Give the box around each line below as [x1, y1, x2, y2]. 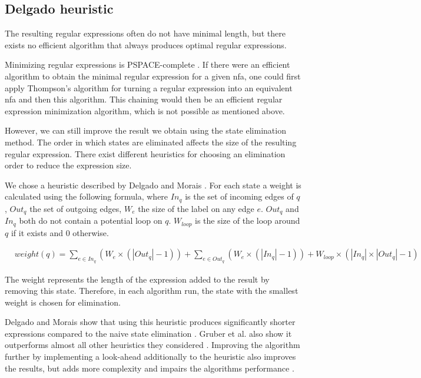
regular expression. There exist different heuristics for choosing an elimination [5, 147, 286, 160]
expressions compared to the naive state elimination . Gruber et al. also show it [5, 327, 292, 339]
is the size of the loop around [195, 214, 300, 227]
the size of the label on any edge [138, 202, 254, 214]
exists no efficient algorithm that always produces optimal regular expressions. [5, 38, 287, 51]
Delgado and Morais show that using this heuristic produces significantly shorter [5, 316, 296, 328]
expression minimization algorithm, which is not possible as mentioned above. [5, 104, 285, 117]
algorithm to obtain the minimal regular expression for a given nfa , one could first [5, 69, 301, 82]
